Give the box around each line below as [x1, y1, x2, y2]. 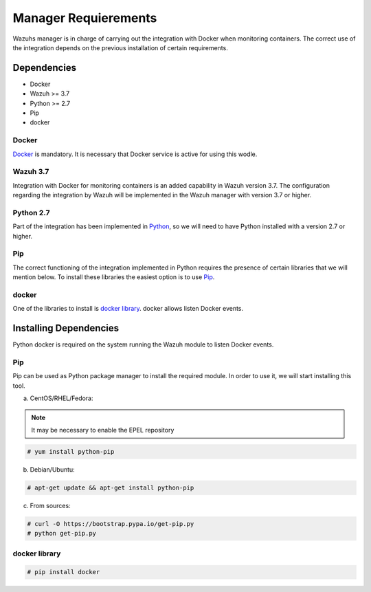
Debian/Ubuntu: [30, 465, 75, 474]
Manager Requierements [12, 10, 157, 25]
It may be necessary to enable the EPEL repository [31, 426, 175, 434]
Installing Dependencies [12, 322, 120, 334]
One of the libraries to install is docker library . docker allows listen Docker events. [12, 305, 244, 313]
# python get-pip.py [27, 529, 96, 538]
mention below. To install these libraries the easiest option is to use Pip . [12, 273, 215, 281]
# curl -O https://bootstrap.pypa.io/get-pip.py [27, 520, 194, 527]
